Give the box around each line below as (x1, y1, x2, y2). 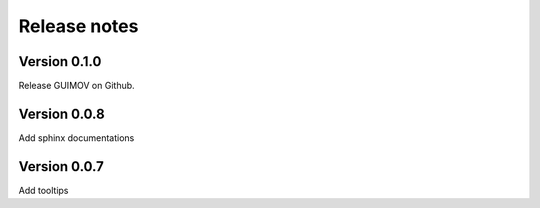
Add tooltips (18, 184, 69, 196)
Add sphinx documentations (18, 131, 135, 144)
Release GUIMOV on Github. (18, 80, 135, 92)
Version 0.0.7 (18, 158, 105, 175)
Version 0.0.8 (18, 105, 105, 122)
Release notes (18, 15, 139, 37)
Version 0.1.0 (18, 53, 102, 70)
